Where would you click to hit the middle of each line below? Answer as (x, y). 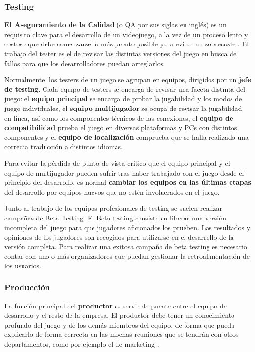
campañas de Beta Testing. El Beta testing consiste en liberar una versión (116, 217)
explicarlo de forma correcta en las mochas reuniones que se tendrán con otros (122, 334)
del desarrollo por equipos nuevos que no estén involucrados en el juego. (112, 191)
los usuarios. (23, 265)
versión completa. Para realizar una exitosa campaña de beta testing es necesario (126, 246)
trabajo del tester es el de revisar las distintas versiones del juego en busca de (121, 53)
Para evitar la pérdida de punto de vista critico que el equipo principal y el (117, 163)
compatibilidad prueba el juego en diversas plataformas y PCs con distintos (121, 127)
